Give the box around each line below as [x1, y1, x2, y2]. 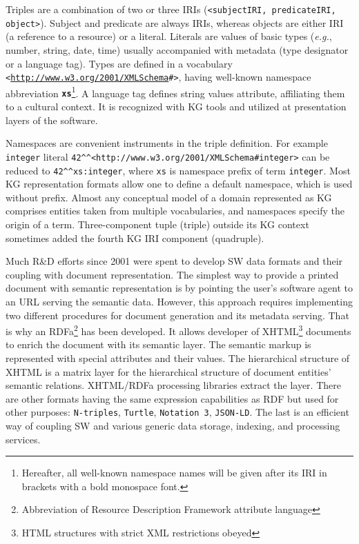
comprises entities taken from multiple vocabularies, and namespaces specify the [6, 203, 345, 218]
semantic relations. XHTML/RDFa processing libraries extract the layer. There [6, 378, 341, 392]
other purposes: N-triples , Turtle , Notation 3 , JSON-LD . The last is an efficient [6, 405, 349, 419]
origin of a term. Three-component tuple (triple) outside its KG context [6, 216, 309, 231]
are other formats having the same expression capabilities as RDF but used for [6, 391, 339, 405]
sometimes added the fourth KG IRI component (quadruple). [6, 230, 264, 245]
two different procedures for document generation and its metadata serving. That [6, 308, 349, 322]
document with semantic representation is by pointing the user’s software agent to [6, 281, 353, 295]
